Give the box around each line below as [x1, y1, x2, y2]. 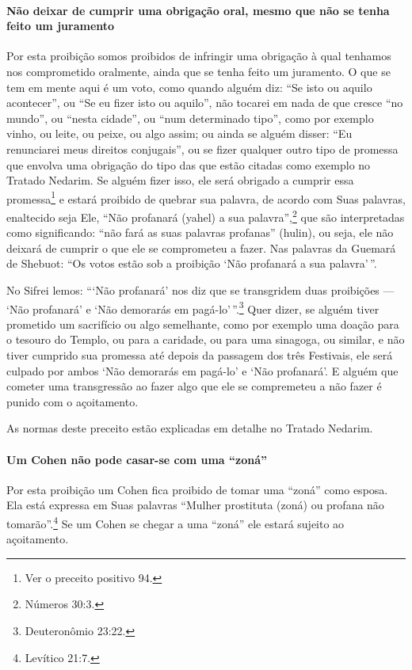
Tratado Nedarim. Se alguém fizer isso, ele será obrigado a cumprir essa [6, 172, 354, 188]
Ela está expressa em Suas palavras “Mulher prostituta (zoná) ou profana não [6, 497, 384, 513]
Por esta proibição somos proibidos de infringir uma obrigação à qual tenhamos [6, 48, 391, 64]
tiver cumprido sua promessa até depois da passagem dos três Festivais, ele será [6, 347, 393, 364]
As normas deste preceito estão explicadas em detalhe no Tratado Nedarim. [6, 420, 373, 436]
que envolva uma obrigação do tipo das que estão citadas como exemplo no [6, 156, 371, 173]
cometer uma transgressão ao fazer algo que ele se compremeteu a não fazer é [6, 378, 382, 394]
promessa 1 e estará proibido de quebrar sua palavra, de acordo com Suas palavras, [6, 188, 406, 207]
